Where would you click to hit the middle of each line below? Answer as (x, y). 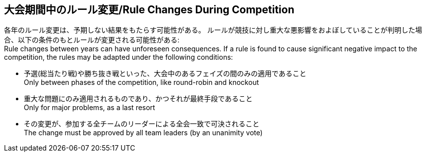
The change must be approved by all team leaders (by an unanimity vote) (143, 133)
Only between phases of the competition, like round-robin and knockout (141, 82)
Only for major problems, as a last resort (90, 108)
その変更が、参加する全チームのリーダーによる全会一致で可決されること (142, 124)
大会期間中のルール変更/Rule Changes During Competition (149, 10)
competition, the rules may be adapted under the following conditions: (119, 57)
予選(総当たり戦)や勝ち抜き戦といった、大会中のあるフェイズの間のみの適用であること (165, 74)
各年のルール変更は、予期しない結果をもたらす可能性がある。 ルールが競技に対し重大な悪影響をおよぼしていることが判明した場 (213, 30)
